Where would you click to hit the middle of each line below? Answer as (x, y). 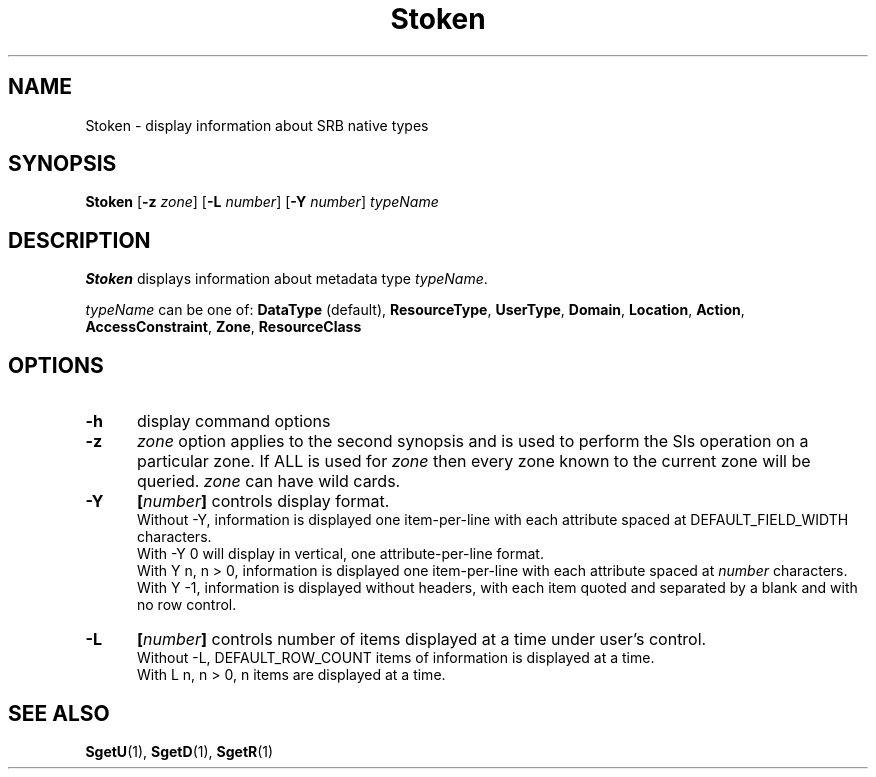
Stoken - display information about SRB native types (257, 125)
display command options (233, 421)
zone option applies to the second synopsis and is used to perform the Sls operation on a (472, 441)
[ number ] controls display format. (263, 501)
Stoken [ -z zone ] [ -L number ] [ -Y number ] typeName (262, 202)
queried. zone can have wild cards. (268, 481)
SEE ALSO (59, 713)
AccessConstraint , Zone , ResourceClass (223, 327)
